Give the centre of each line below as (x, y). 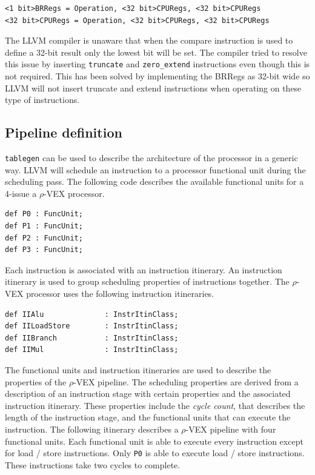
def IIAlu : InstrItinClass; (92, 314)
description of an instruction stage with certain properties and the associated (148, 394)
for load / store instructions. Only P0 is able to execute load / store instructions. (155, 453)
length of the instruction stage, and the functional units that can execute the (148, 417)
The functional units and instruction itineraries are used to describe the (138, 369)
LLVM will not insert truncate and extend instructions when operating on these (153, 88)
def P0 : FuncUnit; (44, 214)
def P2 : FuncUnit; (44, 238)
